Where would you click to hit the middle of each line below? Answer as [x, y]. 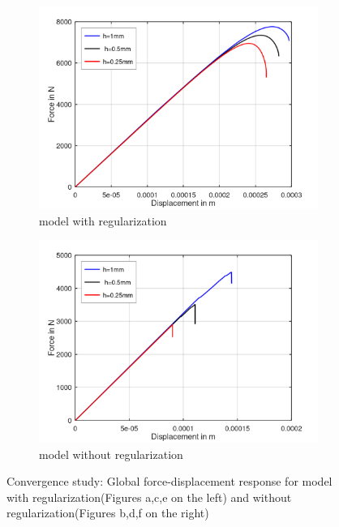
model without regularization [111, 454]
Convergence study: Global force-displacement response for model [169, 481]
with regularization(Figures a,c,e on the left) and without [149, 497]
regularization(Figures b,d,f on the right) [108, 513]
